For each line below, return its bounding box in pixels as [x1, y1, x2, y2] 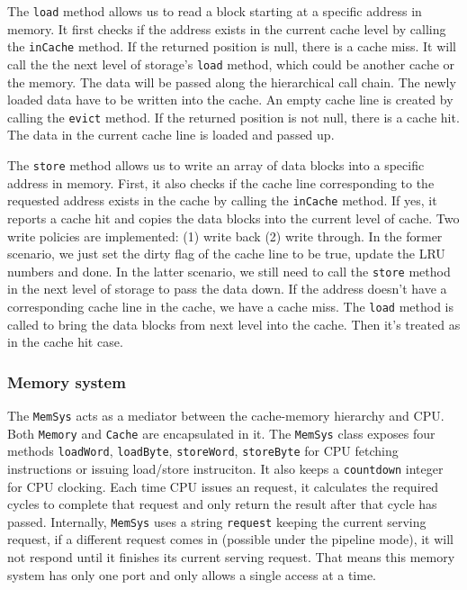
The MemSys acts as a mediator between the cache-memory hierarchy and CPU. [7, 406, 445, 424]
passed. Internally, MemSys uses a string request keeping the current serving [7, 512, 427, 531]
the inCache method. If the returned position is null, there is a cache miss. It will [7, 37, 456, 56]
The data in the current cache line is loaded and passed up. [7, 125, 335, 144]
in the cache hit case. [7, 332, 123, 351]
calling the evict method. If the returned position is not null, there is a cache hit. [7, 107, 460, 126]
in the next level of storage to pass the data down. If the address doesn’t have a [7, 279, 447, 298]
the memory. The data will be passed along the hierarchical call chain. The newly [7, 72, 456, 91]
